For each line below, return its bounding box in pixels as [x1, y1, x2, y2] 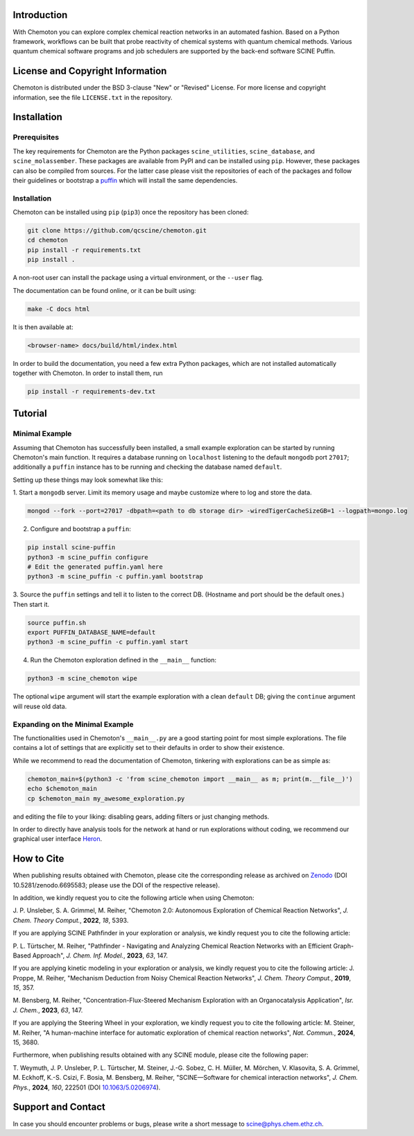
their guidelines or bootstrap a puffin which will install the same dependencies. [12, 176, 238, 184]
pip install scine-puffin [27, 544, 116, 551]
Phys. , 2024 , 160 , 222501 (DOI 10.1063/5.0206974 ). [12, 1083, 161, 1092]
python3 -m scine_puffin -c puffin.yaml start [27, 638, 189, 646]
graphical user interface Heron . [12, 835, 103, 843]
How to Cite [12, 853, 64, 864]
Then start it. [12, 600, 50, 608]
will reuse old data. [12, 702, 67, 710]
